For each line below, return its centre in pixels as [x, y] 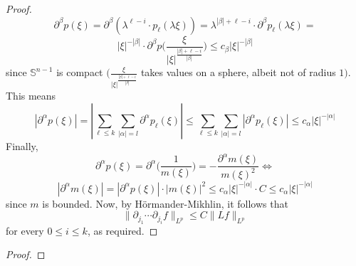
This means [31, 96]
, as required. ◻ [122, 230]
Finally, [22, 145]
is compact [80, 72]
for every [25, 230]
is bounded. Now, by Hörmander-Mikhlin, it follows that [165, 203]
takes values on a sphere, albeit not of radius [238, 72]
